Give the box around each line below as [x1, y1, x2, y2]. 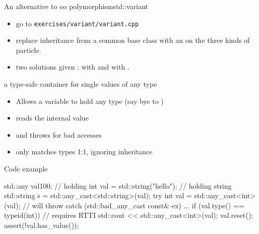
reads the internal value [16, 112, 89, 123]
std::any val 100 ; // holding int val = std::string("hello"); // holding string [4, 180, 232, 191]
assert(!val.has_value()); [4, 219, 79, 230]
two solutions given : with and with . [16, 62, 129, 72]
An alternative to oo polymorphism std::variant [4, 1, 148, 11]
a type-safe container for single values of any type [4, 79, 157, 89]
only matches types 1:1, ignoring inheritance [16, 146, 153, 157]
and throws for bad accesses [16, 129, 102, 140]
